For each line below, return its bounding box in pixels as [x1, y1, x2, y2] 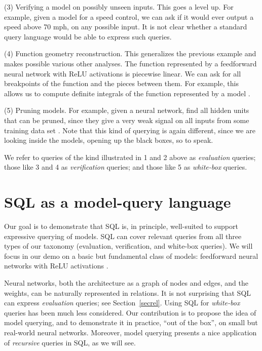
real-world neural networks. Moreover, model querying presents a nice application [4, 327, 257, 337]
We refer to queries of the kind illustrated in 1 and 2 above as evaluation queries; [4, 151, 256, 162]
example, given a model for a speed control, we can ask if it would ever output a [4, 11, 254, 22]
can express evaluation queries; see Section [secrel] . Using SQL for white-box [4, 297, 240, 308]
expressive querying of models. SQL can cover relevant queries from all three [4, 230, 242, 241]
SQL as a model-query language [4, 191, 231, 212]
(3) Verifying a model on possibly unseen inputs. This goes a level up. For [4, 2, 234, 12]
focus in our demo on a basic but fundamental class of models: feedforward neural [4, 250, 258, 261]
